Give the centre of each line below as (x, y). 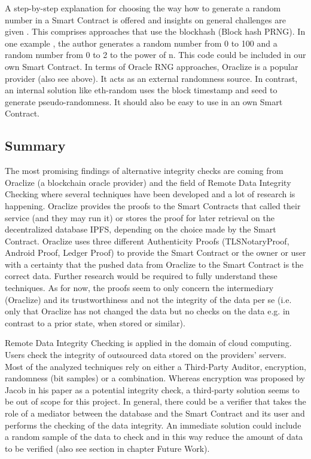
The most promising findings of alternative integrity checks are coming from (144, 171)
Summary (35, 146)
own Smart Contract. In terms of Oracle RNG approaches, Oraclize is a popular (152, 66)
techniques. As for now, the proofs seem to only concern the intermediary (139, 288)
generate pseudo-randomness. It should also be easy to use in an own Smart (144, 101)
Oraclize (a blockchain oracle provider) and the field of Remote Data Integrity (148, 182)
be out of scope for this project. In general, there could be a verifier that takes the (155, 401)
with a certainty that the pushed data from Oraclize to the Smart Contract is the (154, 264)
